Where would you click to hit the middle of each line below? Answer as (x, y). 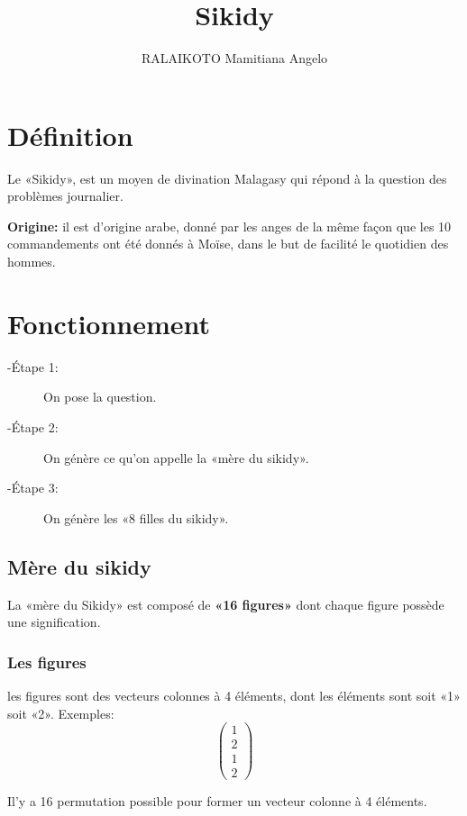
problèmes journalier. (65, 196)
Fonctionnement (109, 323)
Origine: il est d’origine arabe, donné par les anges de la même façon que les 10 (229, 226)
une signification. (54, 622)
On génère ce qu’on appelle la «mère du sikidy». (176, 457)
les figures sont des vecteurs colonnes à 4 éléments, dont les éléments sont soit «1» (234, 695)
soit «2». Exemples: (61, 713)
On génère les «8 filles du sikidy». (136, 517)
